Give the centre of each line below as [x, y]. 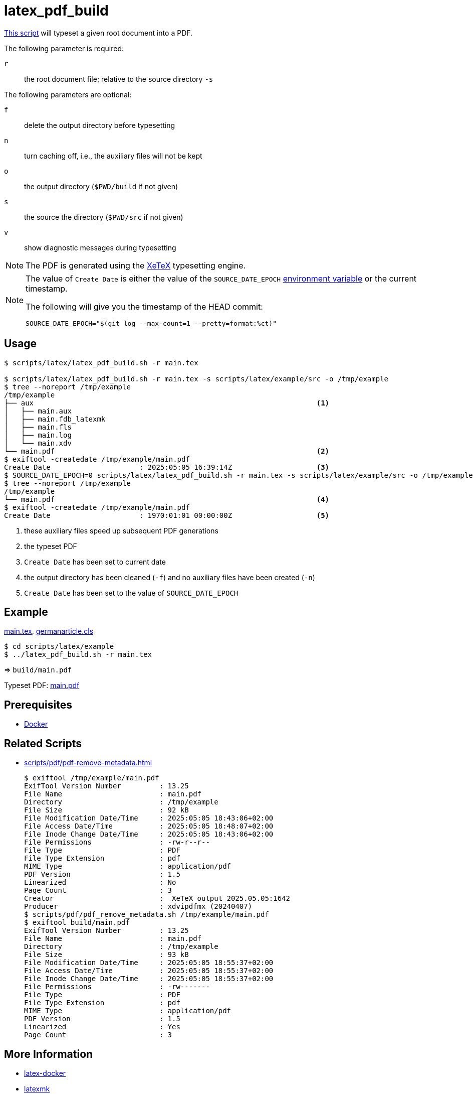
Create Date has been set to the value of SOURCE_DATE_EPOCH [131, 593]
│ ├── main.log [38, 435]
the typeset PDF [51, 546]
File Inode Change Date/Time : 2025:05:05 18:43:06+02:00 [149, 834]
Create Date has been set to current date [95, 562]
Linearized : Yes [102, 1027]
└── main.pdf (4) [167, 499]
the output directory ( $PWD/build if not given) [101, 186]
